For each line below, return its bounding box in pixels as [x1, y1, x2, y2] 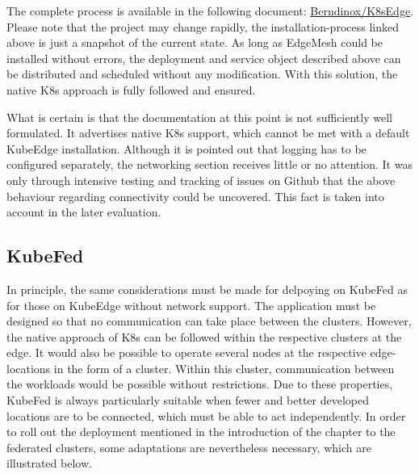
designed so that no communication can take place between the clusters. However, [6, 313, 412, 329]
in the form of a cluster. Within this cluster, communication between [53, 359, 395, 376]
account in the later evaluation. [6, 203, 161, 220]
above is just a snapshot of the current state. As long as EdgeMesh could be [6, 34, 383, 51]
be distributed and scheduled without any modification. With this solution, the [6, 65, 398, 82]
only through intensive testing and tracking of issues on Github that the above [6, 171, 396, 188]
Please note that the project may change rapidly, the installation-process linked [6, 18, 399, 35]
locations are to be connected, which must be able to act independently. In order [6, 407, 406, 424]
